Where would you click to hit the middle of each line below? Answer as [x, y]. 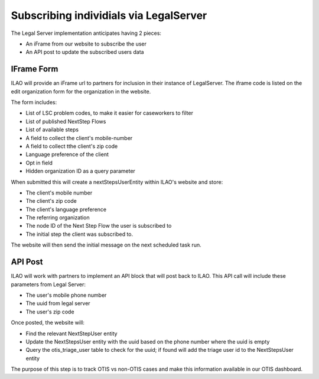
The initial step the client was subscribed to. [79, 234]
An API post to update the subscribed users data [85, 52]
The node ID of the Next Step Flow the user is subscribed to [99, 226]
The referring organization [58, 218]
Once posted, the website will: [48, 323]
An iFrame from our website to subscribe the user [86, 44]
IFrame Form [35, 69]
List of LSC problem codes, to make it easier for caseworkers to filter [109, 113]
